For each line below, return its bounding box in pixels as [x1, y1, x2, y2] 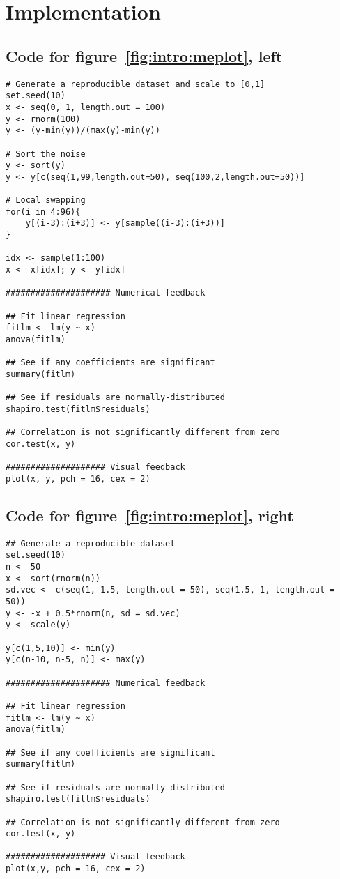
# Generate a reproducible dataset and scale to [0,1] [6, 79, 265, 89]
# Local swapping [6, 195, 86, 206]
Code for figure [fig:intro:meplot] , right [6, 504, 294, 526]
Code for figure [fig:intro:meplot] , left [6, 45, 283, 66]
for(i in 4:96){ [6, 206, 81, 217]
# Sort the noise [6, 148, 86, 159]
